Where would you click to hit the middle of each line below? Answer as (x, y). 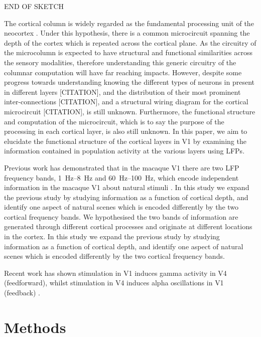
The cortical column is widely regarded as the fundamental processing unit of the (129, 23)
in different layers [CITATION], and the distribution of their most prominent (122, 92)
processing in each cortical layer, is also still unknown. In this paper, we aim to (126, 131)
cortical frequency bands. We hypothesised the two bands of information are (121, 216)
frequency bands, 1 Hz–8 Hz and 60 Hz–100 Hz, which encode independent (121, 177)
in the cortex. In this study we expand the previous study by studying (112, 236)
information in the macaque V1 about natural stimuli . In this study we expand (127, 187)
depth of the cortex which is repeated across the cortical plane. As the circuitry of (130, 42)
